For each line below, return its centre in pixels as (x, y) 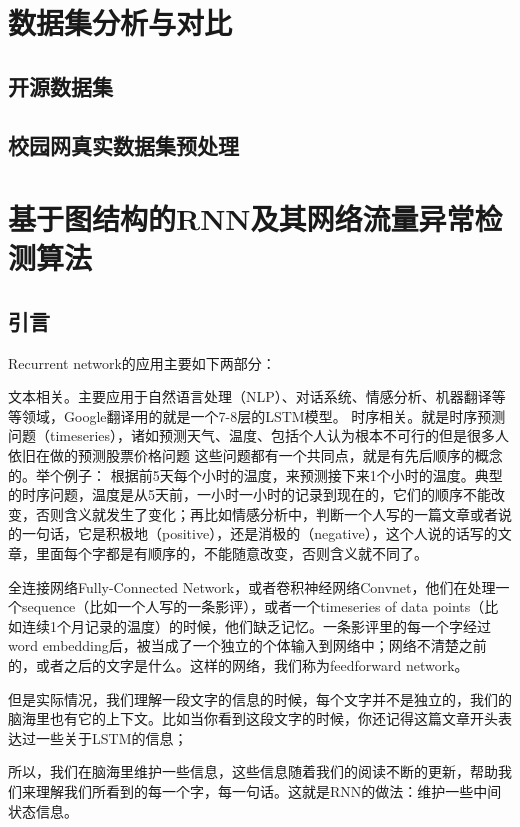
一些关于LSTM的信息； (111, 737)
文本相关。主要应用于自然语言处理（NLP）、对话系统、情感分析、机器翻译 (250, 396)
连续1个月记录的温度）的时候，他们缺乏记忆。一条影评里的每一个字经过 (256, 625)
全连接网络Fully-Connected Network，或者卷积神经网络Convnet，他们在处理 (252, 586)
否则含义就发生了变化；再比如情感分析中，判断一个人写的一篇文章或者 (266, 513)
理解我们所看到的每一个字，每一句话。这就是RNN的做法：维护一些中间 (268, 790)
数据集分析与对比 (120, 22)
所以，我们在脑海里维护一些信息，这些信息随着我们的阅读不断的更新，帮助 (253, 771)
